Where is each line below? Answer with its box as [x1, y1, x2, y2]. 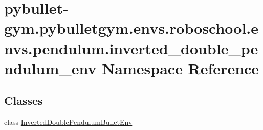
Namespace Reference [102, 57, 259, 78]
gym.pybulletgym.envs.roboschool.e [4, 17, 259, 38]
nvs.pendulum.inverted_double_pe [4, 37, 258, 58]
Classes [4, 93, 43, 109]
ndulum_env [4, 57, 97, 78]
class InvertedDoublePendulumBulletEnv [4, 117, 133, 127]
